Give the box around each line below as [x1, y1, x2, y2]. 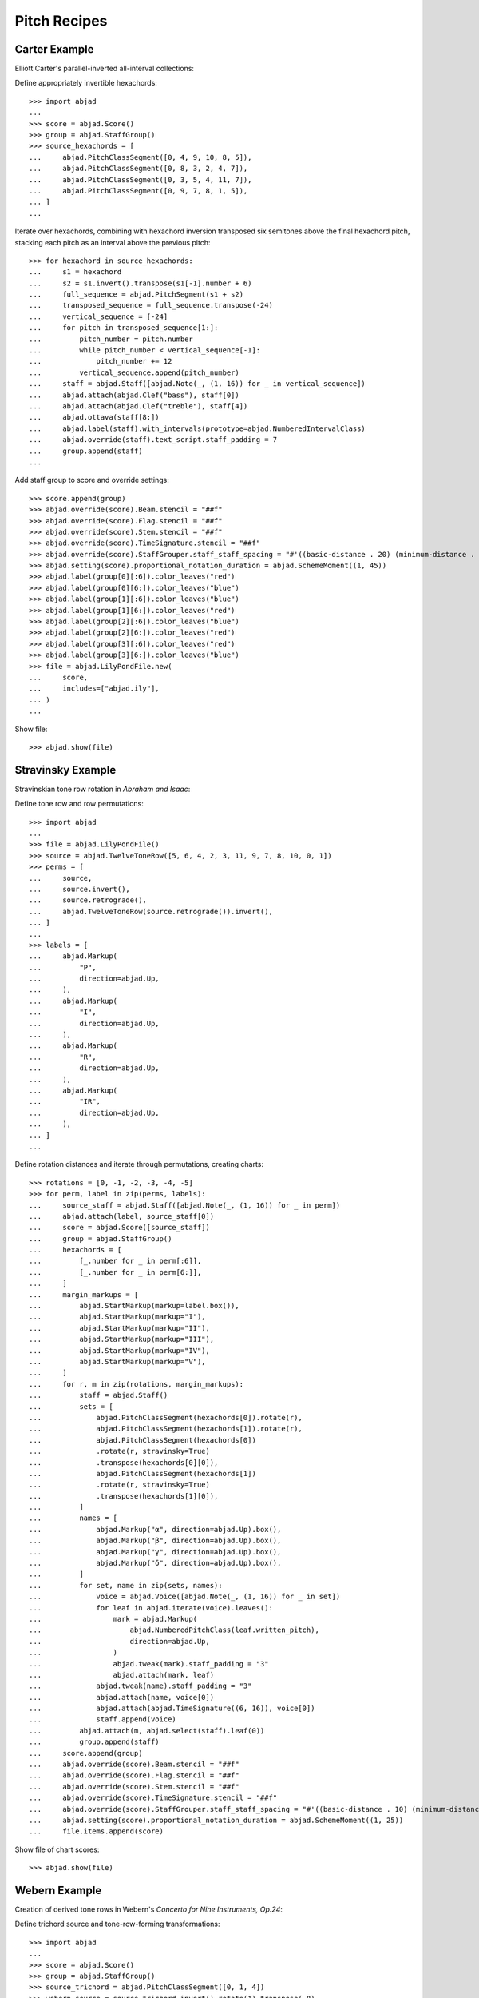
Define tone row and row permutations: [14, 799, 144, 809]
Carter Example [14, 42, 94, 56]
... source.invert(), [29, 884, 131, 894]
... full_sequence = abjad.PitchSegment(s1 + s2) [29, 290, 243, 299]
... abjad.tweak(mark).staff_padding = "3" [29, 1659, 269, 1668]
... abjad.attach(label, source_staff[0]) [29, 1212, 215, 1220]
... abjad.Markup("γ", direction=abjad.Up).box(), [29, 1547, 282, 1556]
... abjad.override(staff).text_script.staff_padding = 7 [29, 436, 278, 444]
